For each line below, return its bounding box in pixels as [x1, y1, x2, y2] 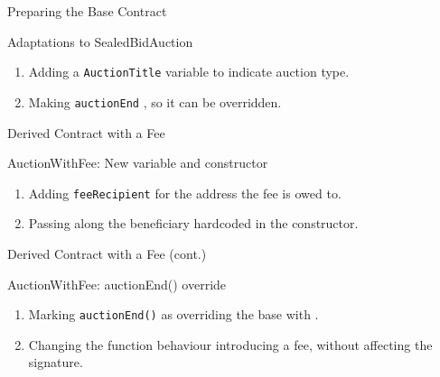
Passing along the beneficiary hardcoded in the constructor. [28, 214, 359, 233]
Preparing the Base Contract [7, 2, 167, 20]
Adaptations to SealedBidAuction [7, 32, 193, 51]
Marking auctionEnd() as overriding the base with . [28, 305, 319, 324]
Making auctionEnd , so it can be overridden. [28, 92, 282, 111]
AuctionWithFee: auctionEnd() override [7, 274, 227, 293]
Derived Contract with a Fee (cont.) [7, 244, 207, 262]
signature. [28, 353, 83, 372]
